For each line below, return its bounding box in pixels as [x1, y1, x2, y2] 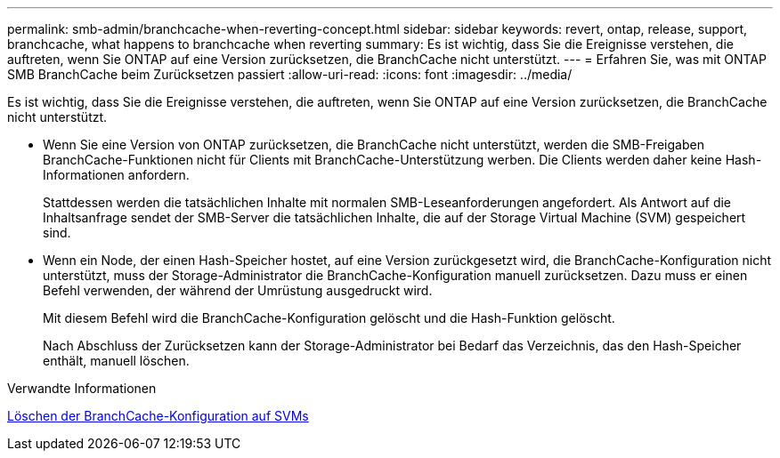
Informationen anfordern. [43, 167, 190, 182]
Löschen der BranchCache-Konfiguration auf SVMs [7, 408, 309, 423]
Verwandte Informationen [7, 381, 157, 396]
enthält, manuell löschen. [43, 353, 190, 368]
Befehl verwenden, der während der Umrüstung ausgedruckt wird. [43, 283, 433, 298]
